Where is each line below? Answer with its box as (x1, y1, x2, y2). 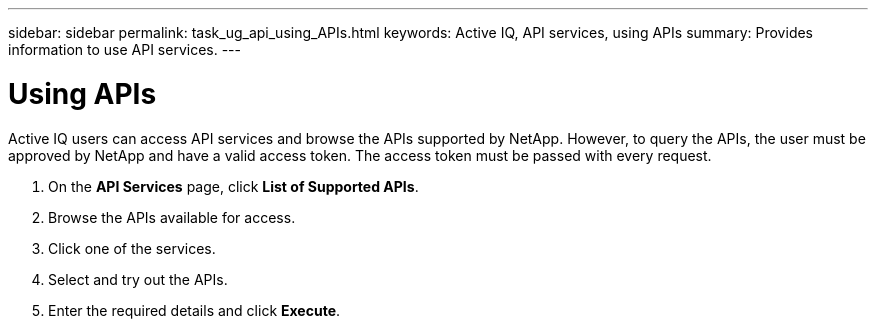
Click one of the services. (48, 239, 216, 257)
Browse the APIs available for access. (48, 208, 296, 226)
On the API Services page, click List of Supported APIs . (48, 177, 419, 195)
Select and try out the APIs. (48, 270, 228, 288)
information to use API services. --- (8, 41, 241, 58)
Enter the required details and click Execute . (48, 301, 341, 319)
